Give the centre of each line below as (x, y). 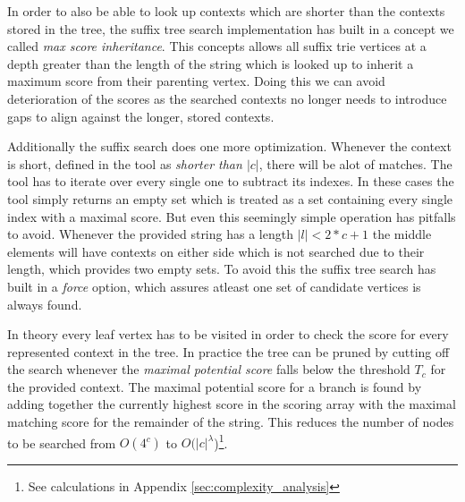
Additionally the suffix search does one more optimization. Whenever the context (229, 146)
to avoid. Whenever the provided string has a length (150, 234)
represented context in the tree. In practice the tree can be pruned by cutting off (228, 351)
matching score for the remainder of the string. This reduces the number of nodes (231, 422)
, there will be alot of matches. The (355, 163)
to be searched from (62, 442)
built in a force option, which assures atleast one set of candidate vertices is (214, 286)
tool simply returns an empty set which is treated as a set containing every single (230, 198)
